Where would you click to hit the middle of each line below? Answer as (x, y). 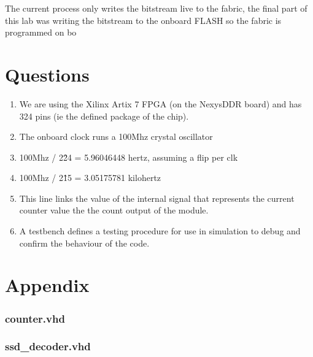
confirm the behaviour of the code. (84, 243)
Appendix (47, 285)
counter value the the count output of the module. (114, 210)
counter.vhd (35, 318)
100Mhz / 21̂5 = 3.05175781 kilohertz (90, 178)
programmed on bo (41, 32)
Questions (47, 74)
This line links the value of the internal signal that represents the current (157, 198)
